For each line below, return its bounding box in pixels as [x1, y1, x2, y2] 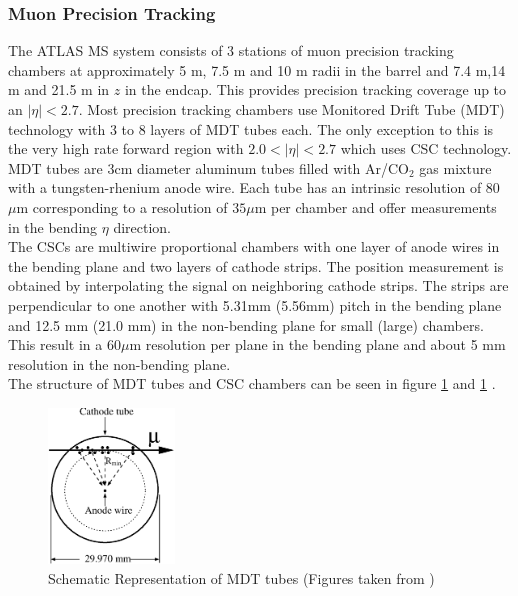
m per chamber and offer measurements [254, 196, 497, 217]
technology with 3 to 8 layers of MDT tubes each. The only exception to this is [8, 118, 494, 139]
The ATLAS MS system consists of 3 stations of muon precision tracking [8, 40, 454, 61]
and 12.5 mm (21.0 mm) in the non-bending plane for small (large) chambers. [8, 314, 484, 335]
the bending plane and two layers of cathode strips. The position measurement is [8, 255, 504, 276]
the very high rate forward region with [8, 138, 244, 159]
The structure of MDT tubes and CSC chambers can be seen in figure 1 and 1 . [8, 373, 496, 394]
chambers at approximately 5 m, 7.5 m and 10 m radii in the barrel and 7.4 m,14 [8, 59, 506, 80]
